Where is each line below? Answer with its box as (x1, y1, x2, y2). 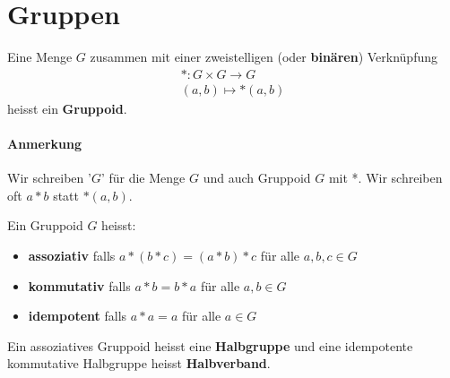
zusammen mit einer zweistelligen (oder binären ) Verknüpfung (90, 47, 437, 66)
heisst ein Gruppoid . (7, 99, 127, 117)
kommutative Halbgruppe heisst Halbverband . (7, 354, 271, 373)
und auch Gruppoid (203, 168, 311, 187)
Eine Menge (7, 47, 73, 66)
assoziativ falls (28, 245, 116, 264)
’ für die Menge (100, 168, 186, 187)
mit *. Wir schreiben (328, 168, 443, 187)
